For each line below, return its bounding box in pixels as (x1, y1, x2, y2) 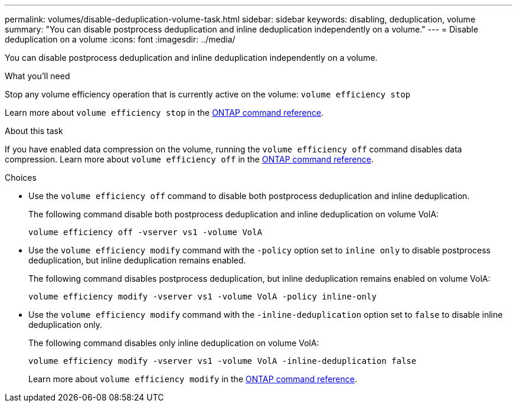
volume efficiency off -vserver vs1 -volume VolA (28, 227, 263, 237)
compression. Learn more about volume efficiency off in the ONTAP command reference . (5, 154, 374, 164)
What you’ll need (5, 71, 70, 81)
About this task (5, 126, 63, 136)
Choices (5, 172, 37, 183)
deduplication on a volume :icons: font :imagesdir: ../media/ (5, 34, 235, 44)
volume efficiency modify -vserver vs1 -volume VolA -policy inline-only (28, 292, 377, 301)
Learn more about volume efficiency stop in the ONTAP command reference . (5, 108, 324, 118)
